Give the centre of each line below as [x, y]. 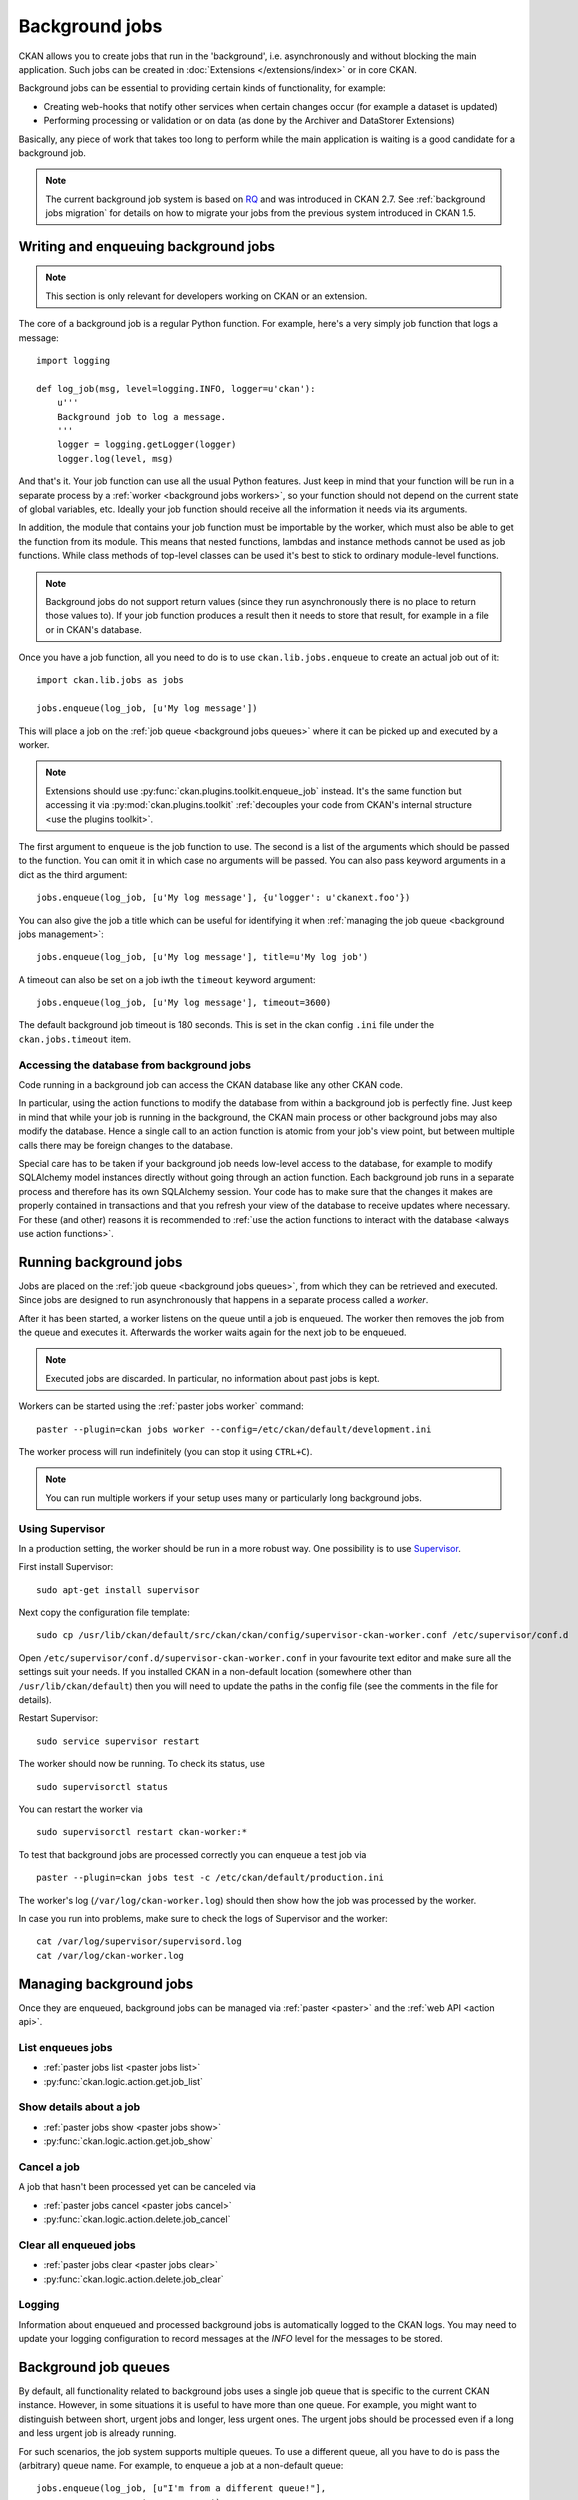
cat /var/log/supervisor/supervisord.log [139, 1941]
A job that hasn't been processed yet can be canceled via [137, 2187]
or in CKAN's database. [93, 629]
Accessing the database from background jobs [135, 1065]
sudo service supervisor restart [118, 1741]
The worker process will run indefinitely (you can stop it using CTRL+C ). [165, 1451]
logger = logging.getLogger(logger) [146, 444]
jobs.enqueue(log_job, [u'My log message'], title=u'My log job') [202, 957]
